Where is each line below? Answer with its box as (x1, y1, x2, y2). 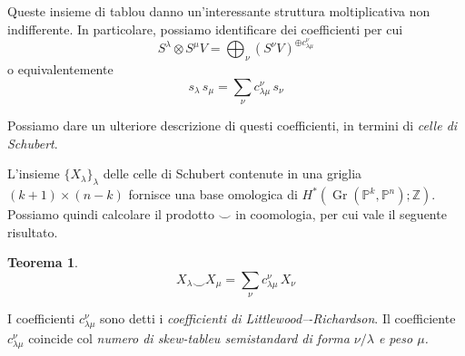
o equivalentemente (7, 60, 114, 79)
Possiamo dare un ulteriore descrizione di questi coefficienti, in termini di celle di (7, 116, 458, 135)
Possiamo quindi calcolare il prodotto (7, 205, 214, 223)
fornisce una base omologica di (128, 185, 298, 203)
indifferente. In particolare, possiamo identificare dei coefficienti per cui (7, 19, 403, 38)
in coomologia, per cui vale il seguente (235, 205, 447, 223)
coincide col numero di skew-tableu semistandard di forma (28, 329, 350, 348)
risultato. (7, 222, 58, 241)
